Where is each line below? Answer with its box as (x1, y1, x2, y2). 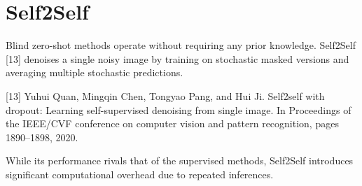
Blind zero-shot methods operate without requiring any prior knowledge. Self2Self (6, 38, 356, 52)
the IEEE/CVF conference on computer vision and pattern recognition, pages (6, 116, 339, 131)
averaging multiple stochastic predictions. (6, 65, 183, 80)
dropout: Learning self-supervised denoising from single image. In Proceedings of (6, 102, 351, 117)
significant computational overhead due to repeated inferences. (6, 166, 274, 181)
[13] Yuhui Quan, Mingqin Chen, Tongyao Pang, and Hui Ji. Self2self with (6, 88, 325, 103)
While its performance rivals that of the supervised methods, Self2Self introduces (6, 153, 354, 168)
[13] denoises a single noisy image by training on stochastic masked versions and (6, 51, 349, 66)
